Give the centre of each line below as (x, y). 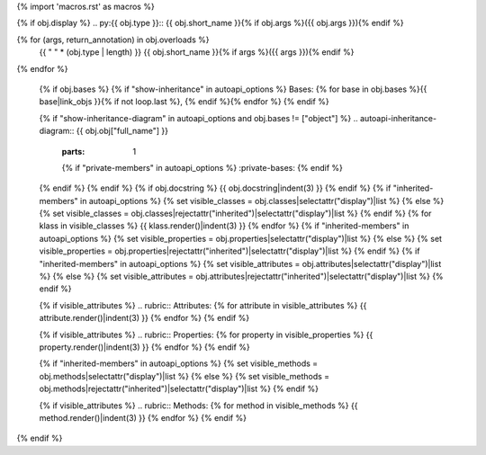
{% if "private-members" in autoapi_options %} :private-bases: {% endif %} (202, 167)
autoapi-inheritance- (398, 118)
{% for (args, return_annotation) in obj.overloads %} (113, 40)
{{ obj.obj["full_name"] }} (122, 131)
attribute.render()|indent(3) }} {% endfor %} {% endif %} (144, 318)
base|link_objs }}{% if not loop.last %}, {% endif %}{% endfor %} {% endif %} (184, 102)
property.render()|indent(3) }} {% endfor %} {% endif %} (145, 347)
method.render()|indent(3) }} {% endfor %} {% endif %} (143, 417)
